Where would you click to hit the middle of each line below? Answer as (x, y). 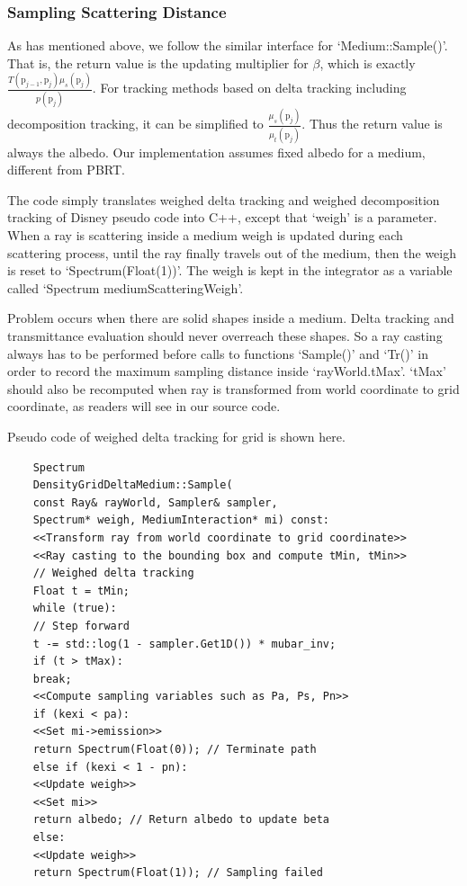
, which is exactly (368, 63)
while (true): (75, 609)
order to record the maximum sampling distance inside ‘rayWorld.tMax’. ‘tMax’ (227, 371)
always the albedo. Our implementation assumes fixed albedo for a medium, (216, 152)
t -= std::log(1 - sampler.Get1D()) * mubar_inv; (184, 644)
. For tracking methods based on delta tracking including (249, 88)
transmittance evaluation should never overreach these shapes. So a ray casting (225, 336)
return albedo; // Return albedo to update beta (181, 820)
